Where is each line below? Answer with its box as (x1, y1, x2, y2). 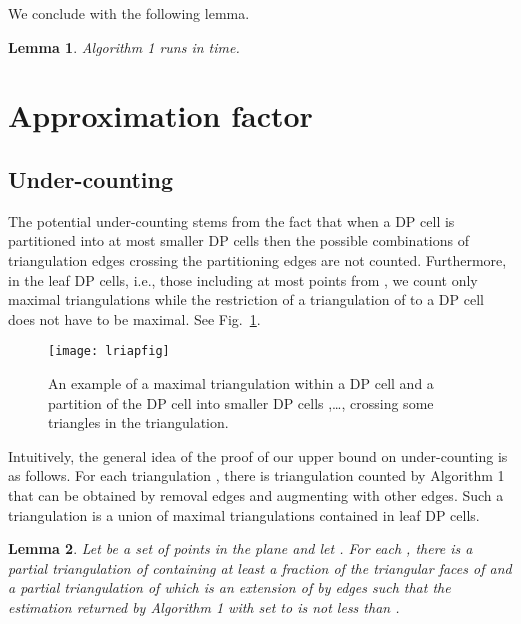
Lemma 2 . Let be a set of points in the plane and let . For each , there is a (8, 538, 473, 559)
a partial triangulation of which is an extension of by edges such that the (8, 577, 451, 598)
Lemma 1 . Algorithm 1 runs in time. (8, 36, 240, 57)
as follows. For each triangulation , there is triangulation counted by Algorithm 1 (8, 465, 505, 486)
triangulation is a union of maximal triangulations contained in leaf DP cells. (8, 504, 480, 525)
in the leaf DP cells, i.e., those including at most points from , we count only (8, 269, 478, 290)
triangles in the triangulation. (48, 412, 229, 433)
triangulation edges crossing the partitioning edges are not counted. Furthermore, (8, 249, 507, 270)
